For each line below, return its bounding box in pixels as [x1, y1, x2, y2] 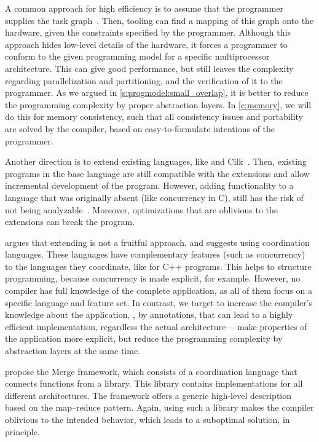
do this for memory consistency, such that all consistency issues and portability [5, 110, 303, 123]
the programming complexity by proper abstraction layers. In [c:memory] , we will [5, 98, 312, 111]
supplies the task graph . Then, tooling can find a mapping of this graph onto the [5, 14, 314, 26]
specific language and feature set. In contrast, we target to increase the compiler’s [5, 296, 313, 309]
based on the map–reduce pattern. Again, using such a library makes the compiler [5, 401, 314, 414]
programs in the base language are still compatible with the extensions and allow [5, 167, 310, 180]
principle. [5, 425, 40, 438]
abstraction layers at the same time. [5, 344, 140, 357]
